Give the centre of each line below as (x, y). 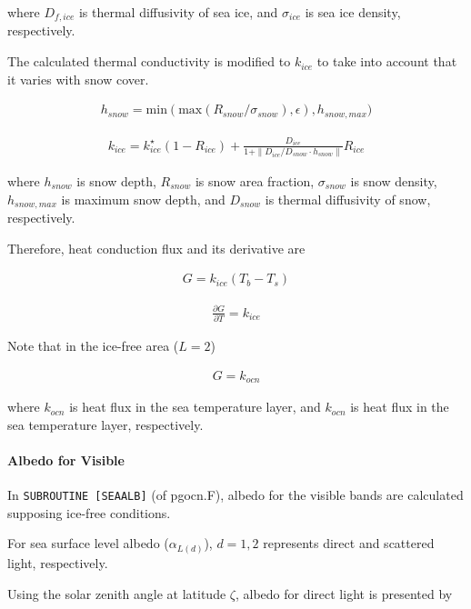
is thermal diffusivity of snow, (348, 199)
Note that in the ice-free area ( (93, 346)
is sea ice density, (353, 12)
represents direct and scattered (349, 543)
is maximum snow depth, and (143, 199)
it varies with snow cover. (78, 79)
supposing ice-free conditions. (89, 512)
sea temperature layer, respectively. (105, 424)
